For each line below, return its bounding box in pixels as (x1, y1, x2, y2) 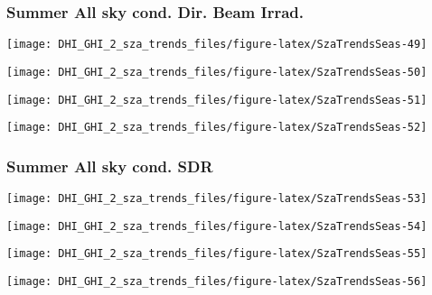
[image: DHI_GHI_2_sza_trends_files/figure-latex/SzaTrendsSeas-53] (6, 192, 427, 206)
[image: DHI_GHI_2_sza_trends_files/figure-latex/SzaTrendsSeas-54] (6, 219, 427, 233)
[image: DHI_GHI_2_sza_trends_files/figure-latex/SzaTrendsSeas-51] (6, 93, 427, 106)
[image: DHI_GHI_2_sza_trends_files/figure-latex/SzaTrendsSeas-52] (6, 121, 427, 134)
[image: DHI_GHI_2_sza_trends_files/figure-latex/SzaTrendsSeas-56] (6, 275, 427, 289)
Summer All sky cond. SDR (6, 154, 213, 177)
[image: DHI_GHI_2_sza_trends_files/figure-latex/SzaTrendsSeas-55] (6, 247, 427, 261)
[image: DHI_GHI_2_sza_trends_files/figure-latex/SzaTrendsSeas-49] (6, 38, 427, 51)
